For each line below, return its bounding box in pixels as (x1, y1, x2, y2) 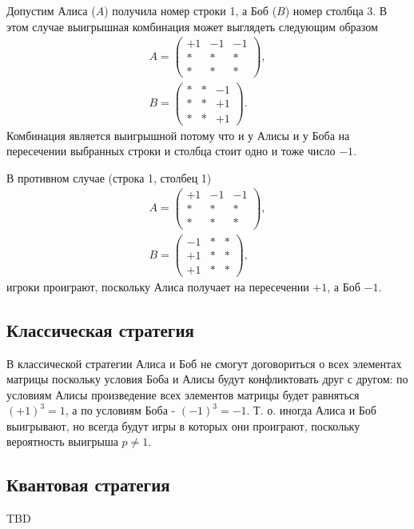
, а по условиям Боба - (65, 402, 176, 419)
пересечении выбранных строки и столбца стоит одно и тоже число (6, 142, 336, 159)
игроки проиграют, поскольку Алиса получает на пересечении (6, 278, 309, 295)
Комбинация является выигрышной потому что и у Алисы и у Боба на (6, 126, 350, 143)
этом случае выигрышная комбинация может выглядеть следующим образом (6, 18, 378, 34)
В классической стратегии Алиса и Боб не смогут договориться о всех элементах (6, 355, 402, 371)
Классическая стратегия (6, 317, 194, 342)
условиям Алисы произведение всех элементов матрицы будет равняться (6, 386, 360, 403)
